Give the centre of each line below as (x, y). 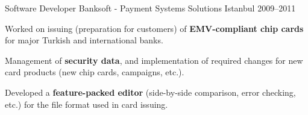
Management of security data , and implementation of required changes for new (154, 60)
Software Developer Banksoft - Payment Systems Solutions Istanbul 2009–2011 (150, 8)
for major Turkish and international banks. (84, 40)
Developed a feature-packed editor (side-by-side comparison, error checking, (150, 92)
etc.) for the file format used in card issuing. (86, 104)
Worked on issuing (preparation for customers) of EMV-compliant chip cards (154, 28)
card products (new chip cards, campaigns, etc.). (95, 72)
